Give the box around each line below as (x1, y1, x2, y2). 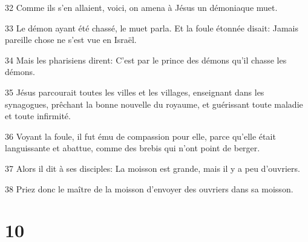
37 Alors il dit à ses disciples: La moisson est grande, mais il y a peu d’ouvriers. (5, 162, 300, 174)
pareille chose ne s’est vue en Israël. (5, 33, 137, 46)
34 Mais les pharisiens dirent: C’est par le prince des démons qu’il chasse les (5, 53, 287, 66)
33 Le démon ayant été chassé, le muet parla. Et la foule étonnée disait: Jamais (5, 21, 299, 34)
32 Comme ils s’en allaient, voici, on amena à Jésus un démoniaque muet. (5, 1, 278, 13)
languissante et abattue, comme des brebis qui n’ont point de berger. (5, 142, 260, 154)
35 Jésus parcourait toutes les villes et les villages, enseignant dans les (5, 85, 264, 98)
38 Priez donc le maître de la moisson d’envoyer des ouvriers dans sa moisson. (5, 182, 293, 195)
